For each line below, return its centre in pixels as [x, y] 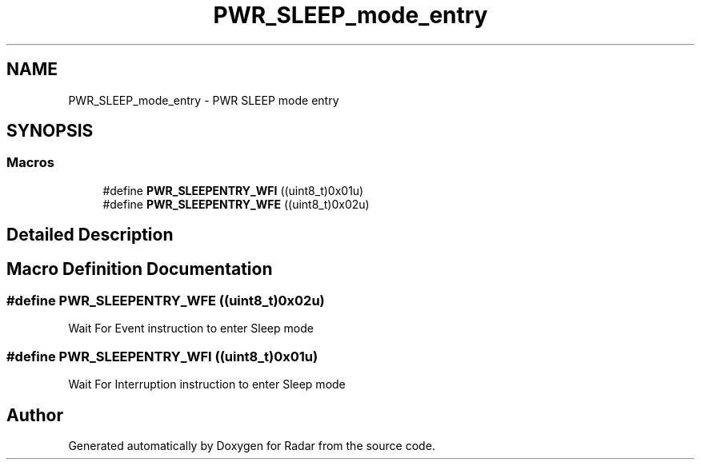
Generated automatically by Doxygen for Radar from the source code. [252, 446]
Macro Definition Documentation [140, 269]
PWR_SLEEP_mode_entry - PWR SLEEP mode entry [204, 100]
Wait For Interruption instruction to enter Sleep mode [207, 384]
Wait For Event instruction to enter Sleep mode [191, 329]
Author [35, 415]
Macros [30, 163]
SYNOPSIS [50, 131]
